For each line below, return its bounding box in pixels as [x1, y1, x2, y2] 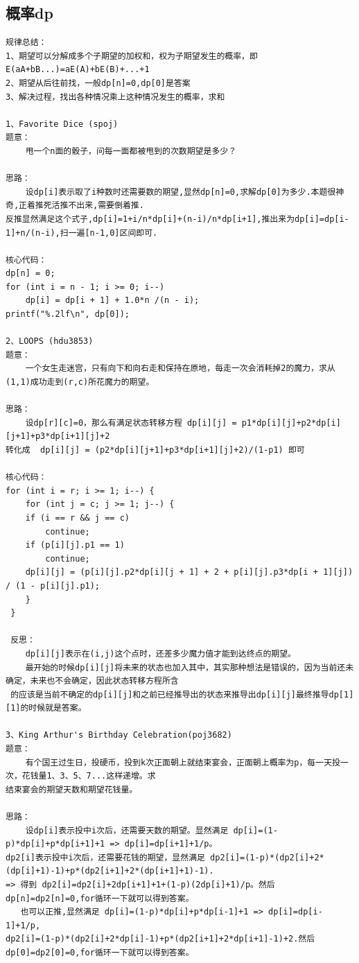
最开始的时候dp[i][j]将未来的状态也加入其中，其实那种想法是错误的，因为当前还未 [25, 662, 354, 673]
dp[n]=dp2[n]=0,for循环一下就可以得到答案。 [6, 893, 194, 903]
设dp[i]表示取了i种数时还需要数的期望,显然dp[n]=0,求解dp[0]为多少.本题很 [25, 186, 336, 197]
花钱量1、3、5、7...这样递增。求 [21, 771, 156, 781]
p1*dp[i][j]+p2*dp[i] [241, 417, 341, 428]
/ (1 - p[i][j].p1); [6, 580, 100, 591]
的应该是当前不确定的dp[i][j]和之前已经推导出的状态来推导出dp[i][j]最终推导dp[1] [10, 689, 354, 700]
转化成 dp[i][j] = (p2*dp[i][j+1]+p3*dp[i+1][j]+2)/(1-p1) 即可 [6, 445, 305, 456]
